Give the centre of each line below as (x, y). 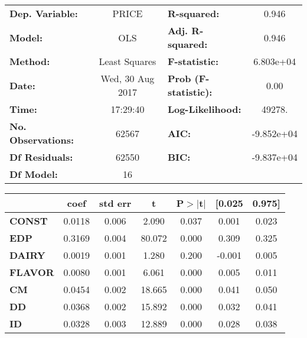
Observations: (42, 140)
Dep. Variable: (44, 13)
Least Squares (128, 61)
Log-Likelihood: (204, 109)
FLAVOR (32, 272)
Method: (30, 61)
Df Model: (34, 174)
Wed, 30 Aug (128, 78)
